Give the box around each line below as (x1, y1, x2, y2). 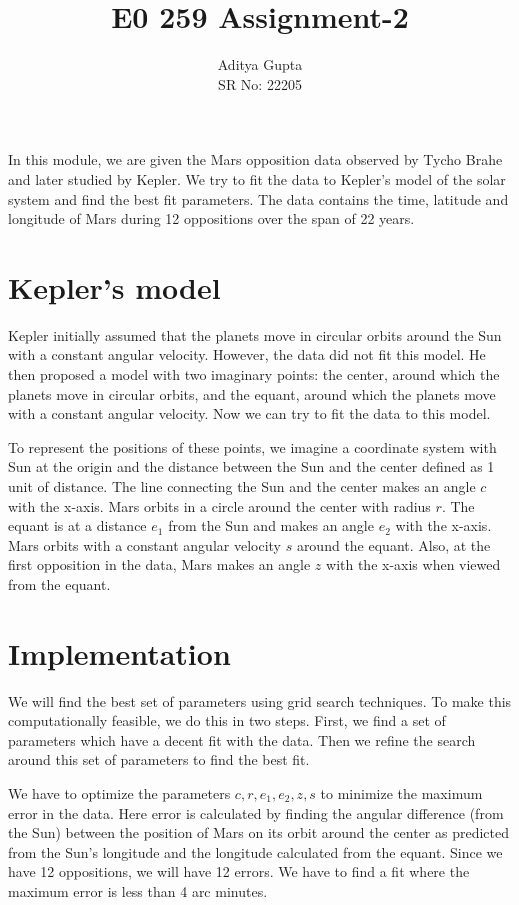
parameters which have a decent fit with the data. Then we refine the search (8, 729, 476, 750)
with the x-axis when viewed (326, 554, 501, 575)
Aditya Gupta (217, 54, 303, 75)
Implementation (8, 632, 231, 673)
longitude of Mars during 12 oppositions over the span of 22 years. (8, 208, 415, 229)
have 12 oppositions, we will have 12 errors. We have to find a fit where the (8, 861, 470, 882)
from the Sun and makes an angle (168, 515, 374, 536)
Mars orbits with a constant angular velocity (8, 534, 281, 555)
